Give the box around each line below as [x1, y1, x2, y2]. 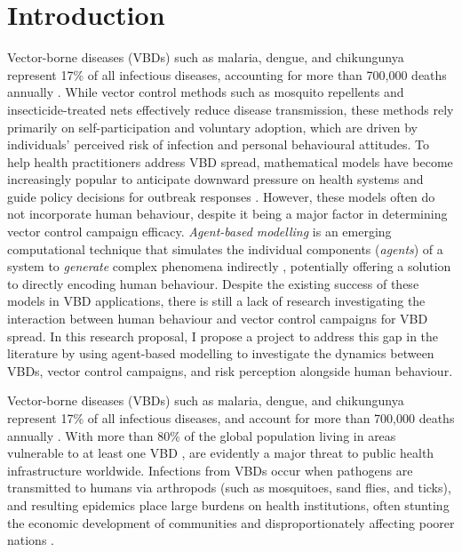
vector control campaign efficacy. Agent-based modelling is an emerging [7, 222, 392, 241]
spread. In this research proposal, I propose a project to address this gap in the [7, 326, 439, 345]
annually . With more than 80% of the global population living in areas [7, 426, 396, 444]
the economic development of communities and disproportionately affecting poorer [7, 513, 455, 532]
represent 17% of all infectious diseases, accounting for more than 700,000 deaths [7, 65, 447, 84]
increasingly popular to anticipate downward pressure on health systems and [7, 170, 424, 188]
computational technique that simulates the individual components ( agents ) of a [7, 239, 443, 258]
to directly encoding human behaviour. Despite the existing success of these [7, 274, 419, 292]
